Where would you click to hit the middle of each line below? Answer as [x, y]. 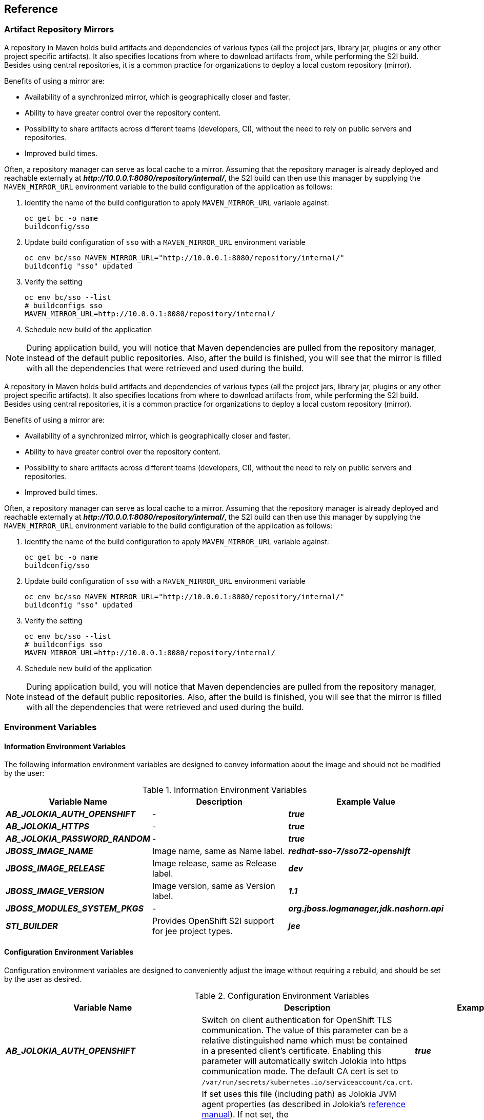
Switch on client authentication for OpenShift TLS [297, 1020]
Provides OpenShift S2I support [213, 921]
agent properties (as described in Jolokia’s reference [304, 1104]
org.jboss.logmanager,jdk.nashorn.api [366, 909]
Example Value [366, 802]
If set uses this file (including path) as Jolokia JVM [299, 1094]
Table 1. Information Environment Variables [225, 790]
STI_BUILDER [32, 926]
